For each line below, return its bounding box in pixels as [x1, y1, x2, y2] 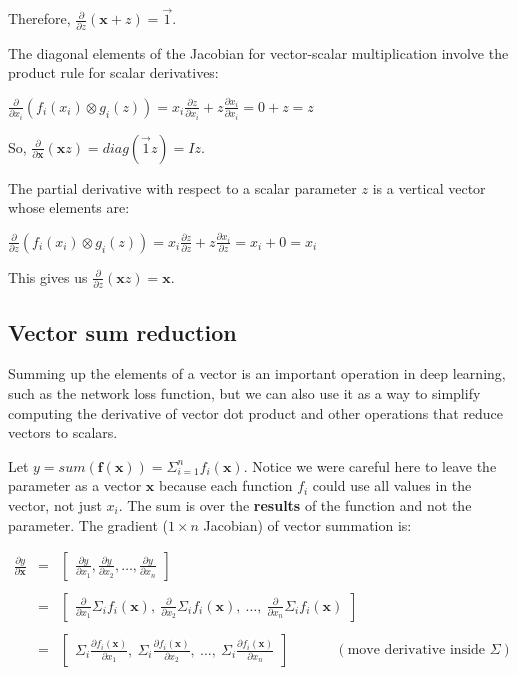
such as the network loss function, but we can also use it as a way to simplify [8, 382, 481, 403]
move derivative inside [347, 643, 486, 658]
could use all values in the [312, 475, 472, 496]
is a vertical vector [372, 177, 486, 198]
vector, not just [8, 494, 102, 515]
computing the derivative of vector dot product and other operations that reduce [8, 402, 504, 423]
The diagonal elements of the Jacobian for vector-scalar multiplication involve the [8, 42, 509, 63]
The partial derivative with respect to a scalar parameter [8, 177, 357, 198]
